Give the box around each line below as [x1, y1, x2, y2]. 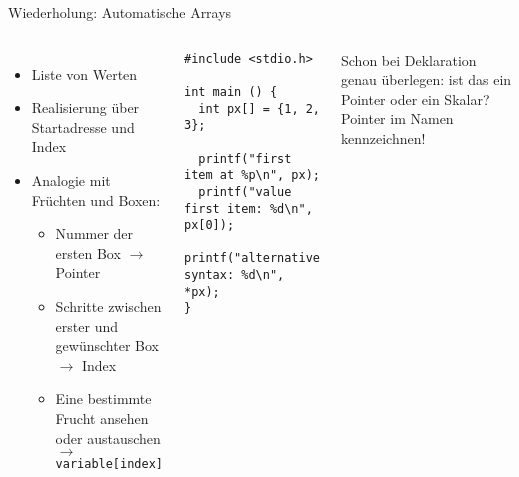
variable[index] [55, 457, 163, 472]
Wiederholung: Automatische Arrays [8, 2, 232, 22]
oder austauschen [55, 427, 161, 448]
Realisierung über [31, 97, 140, 118]
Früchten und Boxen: [31, 189, 161, 210]
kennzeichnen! [341, 127, 426, 148]
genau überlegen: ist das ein [341, 69, 512, 90]
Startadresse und [31, 116, 135, 137]
